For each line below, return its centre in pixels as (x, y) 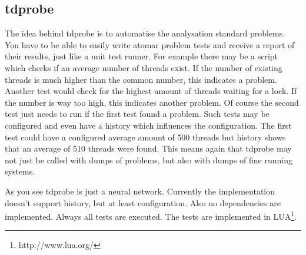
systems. (20, 171)
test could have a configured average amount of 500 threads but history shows (145, 137)
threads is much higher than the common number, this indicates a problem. (141, 79)
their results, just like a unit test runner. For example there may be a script (142, 56)
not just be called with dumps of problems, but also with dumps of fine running (149, 160)
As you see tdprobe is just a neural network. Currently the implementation (140, 191)
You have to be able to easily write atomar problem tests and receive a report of (150, 44)
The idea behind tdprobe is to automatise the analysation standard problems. (145, 33)
